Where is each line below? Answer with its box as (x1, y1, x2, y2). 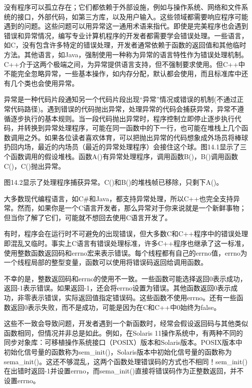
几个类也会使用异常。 (10, 78, 79, 88)
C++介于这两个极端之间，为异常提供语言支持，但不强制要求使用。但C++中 (4, 59, 245, 69)
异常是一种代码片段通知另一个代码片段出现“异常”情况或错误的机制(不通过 (4, 94, 237, 104)
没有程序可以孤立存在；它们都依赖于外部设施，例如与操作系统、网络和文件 (4, 2, 241, 12)
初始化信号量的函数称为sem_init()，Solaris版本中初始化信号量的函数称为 (4, 347, 232, 356)
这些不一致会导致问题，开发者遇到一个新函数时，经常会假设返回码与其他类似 (4, 318, 248, 328)
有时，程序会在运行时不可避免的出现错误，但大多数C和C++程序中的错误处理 (4, 228, 248, 239)
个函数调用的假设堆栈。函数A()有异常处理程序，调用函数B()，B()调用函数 (4, 151, 238, 161)
